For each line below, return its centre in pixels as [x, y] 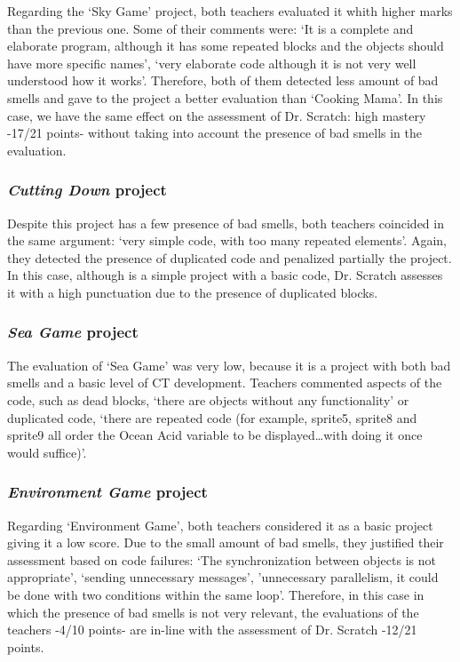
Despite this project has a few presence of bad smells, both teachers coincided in [226, 223]
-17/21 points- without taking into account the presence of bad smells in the [214, 133]
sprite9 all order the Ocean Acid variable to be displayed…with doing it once [215, 435]
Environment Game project [107, 492]
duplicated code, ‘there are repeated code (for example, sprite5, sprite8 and [212, 417]
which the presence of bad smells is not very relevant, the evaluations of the [213, 612]
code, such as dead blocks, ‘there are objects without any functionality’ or [208, 399]
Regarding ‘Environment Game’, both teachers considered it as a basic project [220, 525]
